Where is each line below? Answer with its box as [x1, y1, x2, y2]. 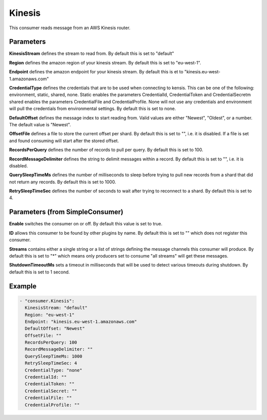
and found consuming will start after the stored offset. [9, 138, 119, 144]
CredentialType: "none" [25, 367, 83, 373]
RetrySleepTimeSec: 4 [25, 361, 78, 366]
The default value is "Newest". [9, 121, 71, 127]
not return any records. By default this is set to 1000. [9, 179, 116, 185]
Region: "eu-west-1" [25, 312, 75, 317]
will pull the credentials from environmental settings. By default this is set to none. [9, 105, 176, 111]
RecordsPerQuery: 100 [25, 340, 78, 345]
